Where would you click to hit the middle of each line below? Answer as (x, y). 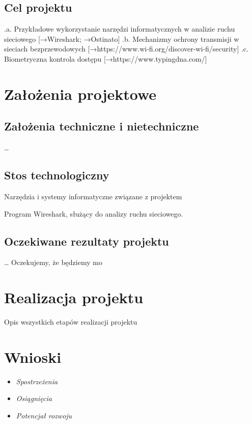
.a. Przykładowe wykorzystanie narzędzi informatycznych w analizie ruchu (120, 29)
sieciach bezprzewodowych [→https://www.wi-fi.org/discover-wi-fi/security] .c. (126, 49)
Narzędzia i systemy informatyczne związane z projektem (93, 196)
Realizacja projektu (74, 297)
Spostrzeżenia (37, 381)
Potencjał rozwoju (44, 415)
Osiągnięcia (34, 398)
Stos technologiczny (57, 175)
